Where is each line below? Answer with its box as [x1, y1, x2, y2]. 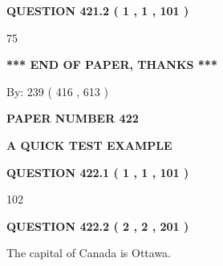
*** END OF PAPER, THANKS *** [6, 56, 217, 73]
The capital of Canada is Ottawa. [6, 244, 172, 261]
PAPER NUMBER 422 [6, 110, 139, 127]
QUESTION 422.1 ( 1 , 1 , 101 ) [6, 163, 189, 180]
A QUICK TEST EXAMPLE [6, 136, 172, 153]
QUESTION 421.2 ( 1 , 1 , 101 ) [6, 2, 189, 18]
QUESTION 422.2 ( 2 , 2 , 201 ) [6, 217, 189, 234]
